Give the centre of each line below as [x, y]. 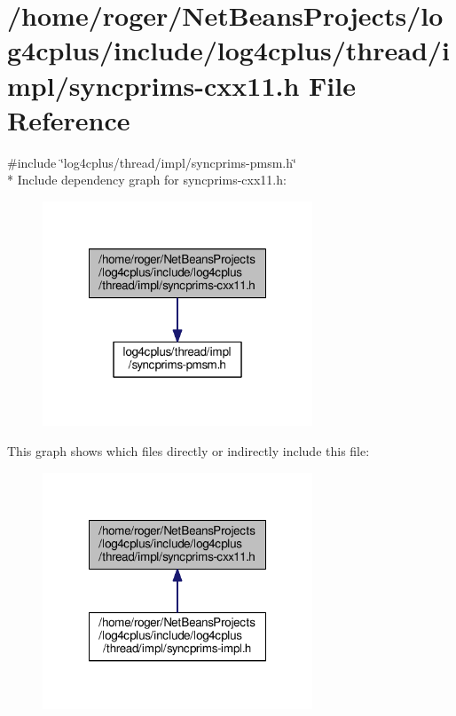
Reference [69, 119]
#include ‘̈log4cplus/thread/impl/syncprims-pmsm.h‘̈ [152, 162]
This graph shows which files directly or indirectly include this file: [189, 450]
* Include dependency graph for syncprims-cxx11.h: [147, 180]
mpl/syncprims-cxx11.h [153, 85]
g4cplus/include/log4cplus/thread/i [228, 50]
